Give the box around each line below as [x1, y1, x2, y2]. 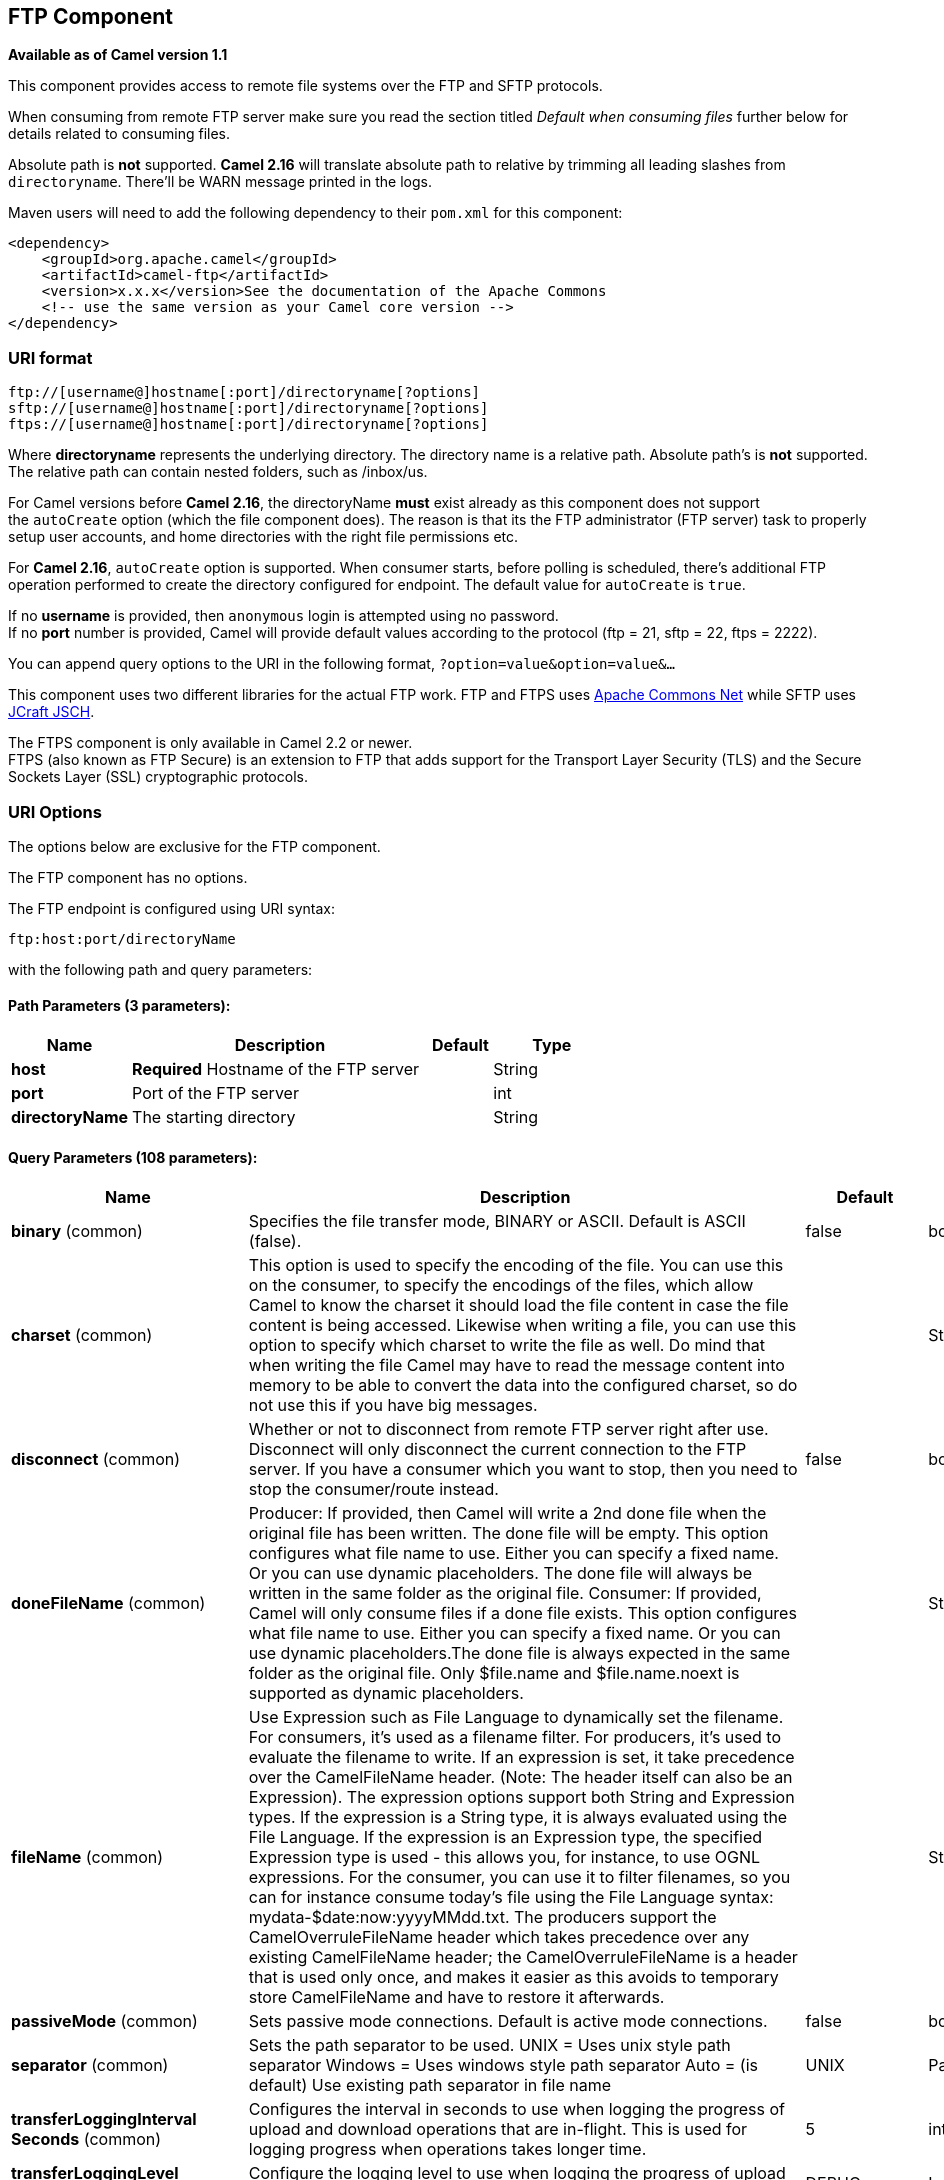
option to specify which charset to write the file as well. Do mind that [248, 1335, 766, 1356]
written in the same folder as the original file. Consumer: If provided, [248, 1583, 762, 1604]
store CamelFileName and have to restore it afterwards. [248, 1987, 665, 2008]
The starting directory [132, 1107, 296, 1128]
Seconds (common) [11, 2129, 162, 2150]
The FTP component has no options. [8, 868, 248, 886]
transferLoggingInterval [11, 2109, 197, 2130]
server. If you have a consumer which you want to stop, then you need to [248, 1459, 798, 1480]
